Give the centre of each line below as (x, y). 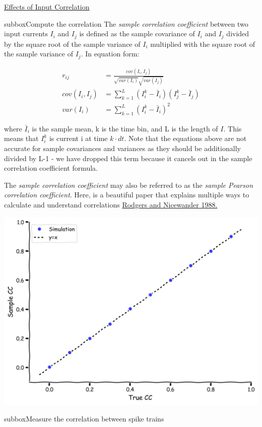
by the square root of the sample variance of (72, 44)
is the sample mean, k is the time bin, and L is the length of (125, 128)
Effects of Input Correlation (47, 7)
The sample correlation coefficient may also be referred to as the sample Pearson (129, 185)
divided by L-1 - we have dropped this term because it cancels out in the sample (128, 158)
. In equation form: (110, 54)
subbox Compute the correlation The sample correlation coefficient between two (126, 23)
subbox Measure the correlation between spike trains (84, 419)
